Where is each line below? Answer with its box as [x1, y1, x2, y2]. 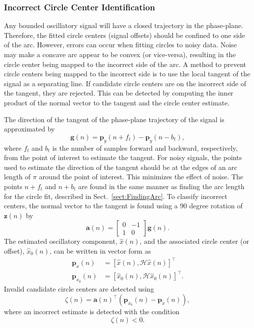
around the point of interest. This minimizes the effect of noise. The [39, 171, 244, 182]
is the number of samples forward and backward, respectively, [52, 142, 238, 153]
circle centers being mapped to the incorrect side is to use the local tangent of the [4, 68, 251, 79]
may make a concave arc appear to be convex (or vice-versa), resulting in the [4, 49, 236, 59]
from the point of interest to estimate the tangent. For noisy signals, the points [4, 152, 242, 163]
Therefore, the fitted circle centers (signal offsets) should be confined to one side [4, 30, 245, 40]
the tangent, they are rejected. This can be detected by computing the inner [4, 88, 233, 98]
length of [4, 171, 31, 182]
